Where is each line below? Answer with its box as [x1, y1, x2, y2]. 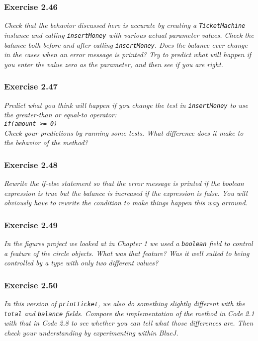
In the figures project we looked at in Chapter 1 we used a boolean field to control [4, 238, 253, 248]
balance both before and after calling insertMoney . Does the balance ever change [4, 39, 248, 50]
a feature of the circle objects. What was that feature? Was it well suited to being [4, 248, 250, 258]
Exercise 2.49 [4, 218, 58, 231]
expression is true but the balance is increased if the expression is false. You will [4, 187, 248, 198]
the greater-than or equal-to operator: [4, 109, 117, 120]
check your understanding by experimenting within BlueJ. [4, 327, 178, 338]
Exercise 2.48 [4, 158, 58, 170]
